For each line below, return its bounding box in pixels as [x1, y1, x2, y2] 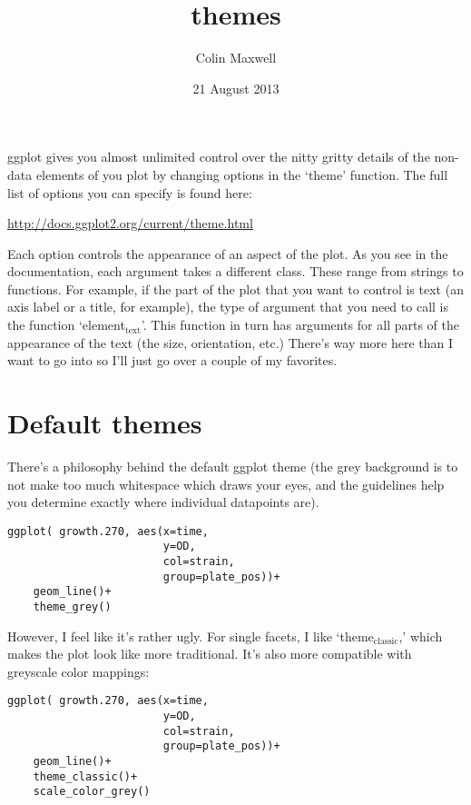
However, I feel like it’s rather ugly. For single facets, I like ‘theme [7, 626, 374, 645]
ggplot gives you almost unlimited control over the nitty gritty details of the [7, 147, 430, 166]
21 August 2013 [192, 78, 280, 97]
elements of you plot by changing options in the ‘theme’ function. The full [35, 164, 448, 184]
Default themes [7, 404, 202, 442]
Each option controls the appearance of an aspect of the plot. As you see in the [7, 243, 448, 263]
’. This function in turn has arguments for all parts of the [141, 315, 459, 334]
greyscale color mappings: [7, 661, 150, 681]
